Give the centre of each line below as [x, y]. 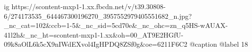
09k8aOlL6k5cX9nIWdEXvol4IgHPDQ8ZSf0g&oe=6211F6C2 [96, 44]
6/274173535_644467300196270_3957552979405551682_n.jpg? [98, 16]
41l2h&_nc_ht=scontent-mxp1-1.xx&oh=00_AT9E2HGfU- [94, 34]
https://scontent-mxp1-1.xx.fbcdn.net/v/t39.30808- [89, 6]
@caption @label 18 [219, 44]
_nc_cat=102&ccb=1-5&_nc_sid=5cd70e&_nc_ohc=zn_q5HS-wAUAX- [116, 25]
